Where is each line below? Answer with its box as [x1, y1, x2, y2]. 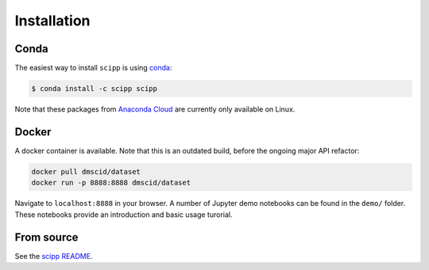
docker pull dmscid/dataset [31, 167, 141, 176]
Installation [14, 12, 91, 29]
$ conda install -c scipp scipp [31, 84, 158, 93]
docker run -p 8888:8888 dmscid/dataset [31, 178, 191, 188]
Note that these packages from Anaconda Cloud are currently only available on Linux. [14, 105, 296, 114]
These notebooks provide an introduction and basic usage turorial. [14, 210, 233, 219]
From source [14, 230, 79, 244]
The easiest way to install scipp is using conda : [14, 63, 172, 73]
